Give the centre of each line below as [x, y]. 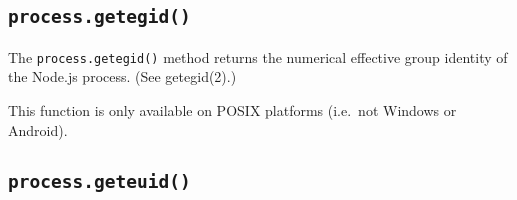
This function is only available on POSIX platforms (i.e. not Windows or [232, 110]
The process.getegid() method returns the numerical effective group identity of [258, 56]
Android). [38, 129]
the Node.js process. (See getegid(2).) [122, 76]
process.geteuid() [99, 181]
